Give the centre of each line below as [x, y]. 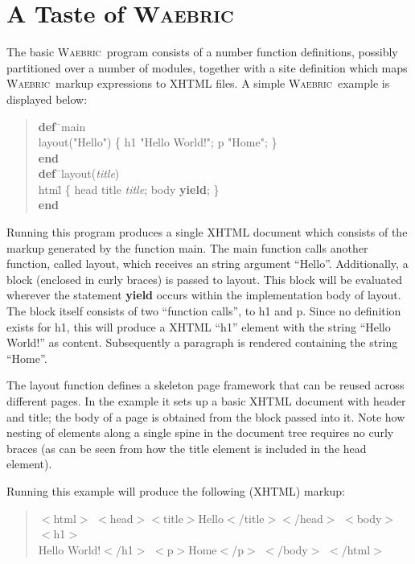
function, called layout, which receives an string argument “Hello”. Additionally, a [207, 263]
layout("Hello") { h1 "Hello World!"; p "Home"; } [158, 142]
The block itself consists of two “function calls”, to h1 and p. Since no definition [204, 311]
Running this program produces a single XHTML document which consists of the [207, 232]
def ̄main [62, 126]
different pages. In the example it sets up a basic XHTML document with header [206, 401]
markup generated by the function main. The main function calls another [187, 247]
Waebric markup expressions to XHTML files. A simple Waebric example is [198, 83]
